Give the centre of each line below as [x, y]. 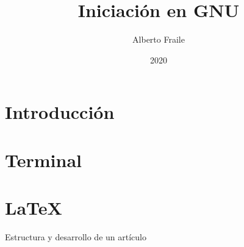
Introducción [60, 112]
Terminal [43, 159]
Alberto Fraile [159, 39]
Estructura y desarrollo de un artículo [76, 237]
